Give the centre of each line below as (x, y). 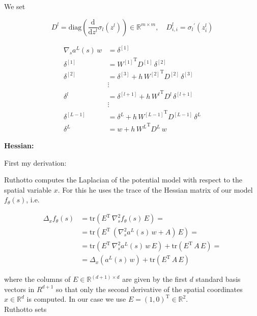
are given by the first (155, 279)
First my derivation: (35, 162)
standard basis (218, 279)
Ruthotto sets (25, 309)
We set (15, 6)
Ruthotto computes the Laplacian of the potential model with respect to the (123, 180)
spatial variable (28, 189)
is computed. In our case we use (76, 299)
